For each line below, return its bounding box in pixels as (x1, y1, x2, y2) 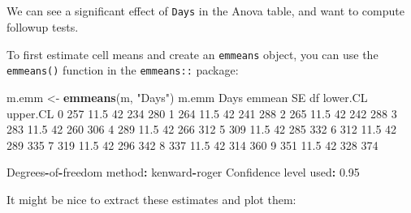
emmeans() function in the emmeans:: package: (6, 62, 239, 79)
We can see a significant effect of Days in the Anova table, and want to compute (6, 2, 405, 19)
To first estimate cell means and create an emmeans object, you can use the (6, 45, 379, 62)
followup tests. (6, 19, 79, 36)
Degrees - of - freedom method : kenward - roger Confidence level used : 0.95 (6, 164, 360, 181)
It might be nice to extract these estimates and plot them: (6, 190, 296, 207)
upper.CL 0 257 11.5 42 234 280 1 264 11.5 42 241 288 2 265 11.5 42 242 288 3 (6, 104, 397, 121)
